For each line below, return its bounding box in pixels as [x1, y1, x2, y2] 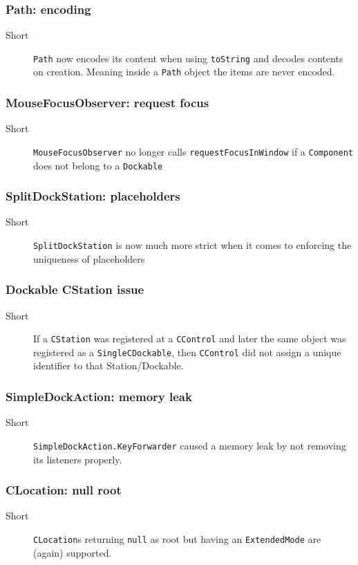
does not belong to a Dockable [33, 158, 163, 172]
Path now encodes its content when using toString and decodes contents [33, 50, 343, 65]
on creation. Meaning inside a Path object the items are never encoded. [33, 64, 335, 79]
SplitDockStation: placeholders [6, 187, 180, 205]
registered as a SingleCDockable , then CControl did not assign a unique [33, 344, 341, 359]
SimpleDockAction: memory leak [6, 387, 192, 405]
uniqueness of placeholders [33, 251, 145, 266]
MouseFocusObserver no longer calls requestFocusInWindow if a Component [33, 144, 353, 158]
